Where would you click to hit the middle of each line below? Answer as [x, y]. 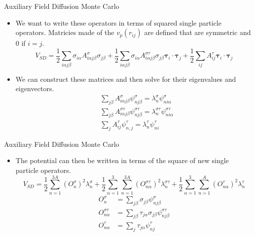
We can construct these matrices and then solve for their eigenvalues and [126, 79]
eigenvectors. [35, 88]
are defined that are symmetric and [198, 32]
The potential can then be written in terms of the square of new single [122, 160]
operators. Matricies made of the [65, 32]
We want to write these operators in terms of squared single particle [118, 22]
